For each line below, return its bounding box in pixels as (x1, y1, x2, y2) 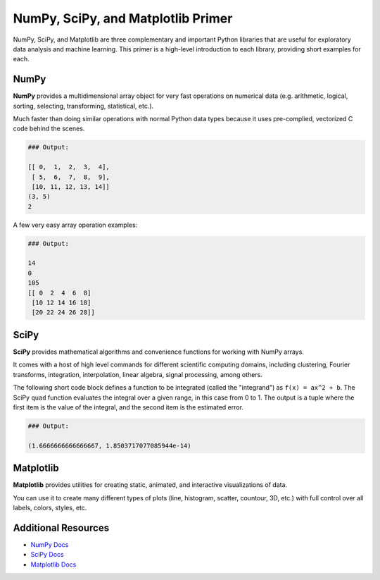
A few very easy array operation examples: (13, 221, 138, 229)
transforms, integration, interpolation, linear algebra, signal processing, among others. (13, 370, 263, 378)
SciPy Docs (30, 550, 65, 559)
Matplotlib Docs (30, 560, 77, 569)
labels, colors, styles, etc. (13, 503, 87, 512)
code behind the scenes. (13, 124, 85, 133)
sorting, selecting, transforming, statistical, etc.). (13, 101, 154, 110)
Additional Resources (13, 522, 109, 533)
